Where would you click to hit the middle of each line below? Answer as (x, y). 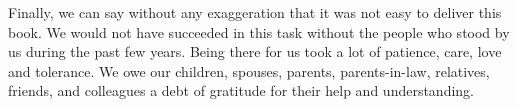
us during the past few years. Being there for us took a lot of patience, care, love (255, 51)
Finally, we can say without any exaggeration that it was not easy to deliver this (255, 12)
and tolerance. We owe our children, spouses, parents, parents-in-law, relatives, (249, 70)
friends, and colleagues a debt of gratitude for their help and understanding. (241, 90)
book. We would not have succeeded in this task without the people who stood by (259, 31)
